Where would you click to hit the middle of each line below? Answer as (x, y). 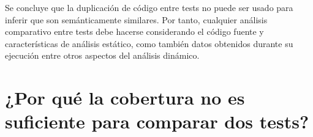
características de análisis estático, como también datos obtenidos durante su (149, 43)
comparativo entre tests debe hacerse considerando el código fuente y (134, 31)
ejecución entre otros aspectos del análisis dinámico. (102, 55)
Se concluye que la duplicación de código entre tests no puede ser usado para (149, 7)
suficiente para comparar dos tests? (157, 121)
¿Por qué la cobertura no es (125, 98)
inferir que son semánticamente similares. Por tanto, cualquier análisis (136, 19)
